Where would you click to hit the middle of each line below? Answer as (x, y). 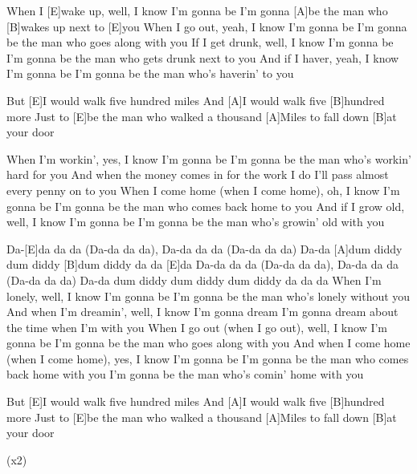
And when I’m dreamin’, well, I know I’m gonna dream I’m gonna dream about (202, 312)
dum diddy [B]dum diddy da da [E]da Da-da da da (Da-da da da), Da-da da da (202, 264)
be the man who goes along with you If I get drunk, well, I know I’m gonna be (200, 42)
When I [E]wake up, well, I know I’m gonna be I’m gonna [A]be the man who (197, 10)
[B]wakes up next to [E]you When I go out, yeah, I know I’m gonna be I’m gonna (207, 26)
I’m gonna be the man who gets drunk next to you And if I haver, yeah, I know (203, 57)
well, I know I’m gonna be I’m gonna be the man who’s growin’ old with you (196, 222)
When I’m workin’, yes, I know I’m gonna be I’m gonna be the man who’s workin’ (209, 158)
